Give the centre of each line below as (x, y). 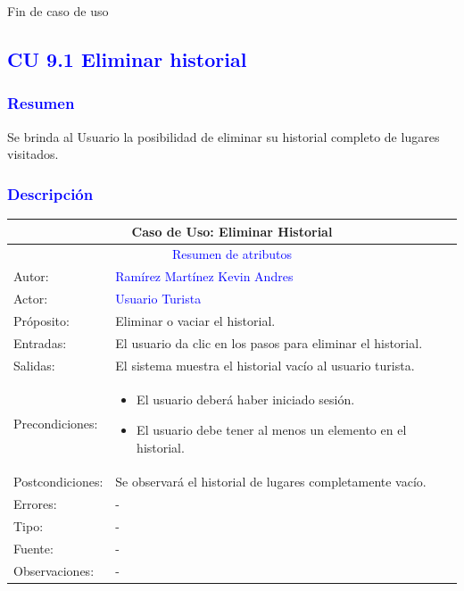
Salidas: (34, 365)
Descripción (50, 193)
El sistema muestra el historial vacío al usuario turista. (265, 365)
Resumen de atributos (232, 254)
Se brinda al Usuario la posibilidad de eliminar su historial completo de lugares (224, 136)
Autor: (31, 276)
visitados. (33, 154)
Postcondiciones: (58, 482)
